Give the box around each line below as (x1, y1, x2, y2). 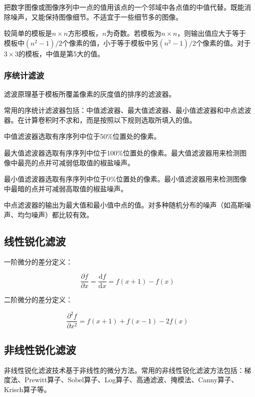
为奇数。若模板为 (106, 28, 161, 38)
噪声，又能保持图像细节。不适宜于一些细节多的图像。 (10, 11, 182, 22)
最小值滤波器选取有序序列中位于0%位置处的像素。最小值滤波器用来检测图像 (4, 174, 247, 184)
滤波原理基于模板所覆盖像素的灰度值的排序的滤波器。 (4, 88, 176, 99)
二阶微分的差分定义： (4, 294, 73, 305)
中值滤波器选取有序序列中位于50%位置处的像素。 (4, 131, 161, 141)
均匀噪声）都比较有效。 (17, 209, 93, 219)
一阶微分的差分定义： (4, 256, 73, 266)
